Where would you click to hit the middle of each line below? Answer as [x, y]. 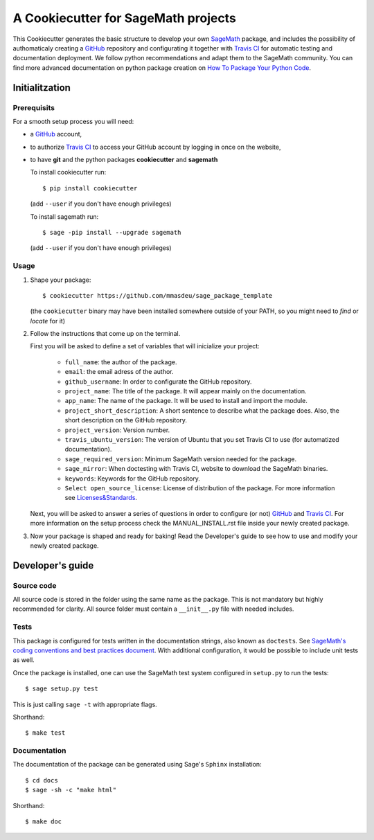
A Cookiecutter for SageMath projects [125, 18]
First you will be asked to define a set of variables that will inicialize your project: [145, 346]
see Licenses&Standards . [101, 498]
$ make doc [44, 822]
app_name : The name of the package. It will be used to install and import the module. [186, 401]
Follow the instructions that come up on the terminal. [105, 334]
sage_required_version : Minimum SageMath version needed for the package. [181, 459]
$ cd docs [42, 780]
